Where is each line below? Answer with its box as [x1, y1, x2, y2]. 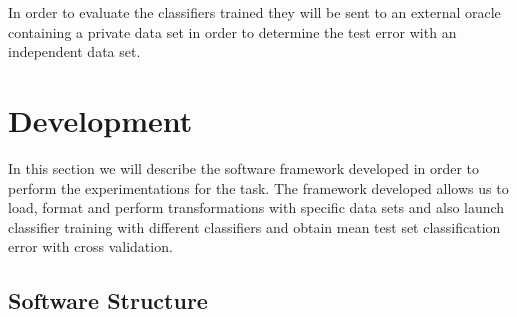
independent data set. [8, 41, 141, 62]
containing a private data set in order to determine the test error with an [8, 21, 457, 42]
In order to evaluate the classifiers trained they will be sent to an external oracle [8, 2, 501, 22]
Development [8, 99, 193, 140]
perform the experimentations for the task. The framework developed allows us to [8, 177, 509, 198]
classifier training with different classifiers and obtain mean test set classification [8, 216, 501, 237]
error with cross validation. [8, 236, 173, 257]
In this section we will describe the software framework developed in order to [8, 157, 480, 178]
